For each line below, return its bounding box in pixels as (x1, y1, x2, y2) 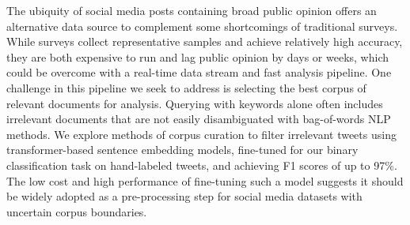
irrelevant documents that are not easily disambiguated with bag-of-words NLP (6, 111, 391, 127)
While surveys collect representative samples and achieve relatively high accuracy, (6, 33, 403, 50)
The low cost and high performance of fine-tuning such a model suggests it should (6, 172, 404, 189)
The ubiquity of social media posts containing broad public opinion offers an (6, 2, 377, 18)
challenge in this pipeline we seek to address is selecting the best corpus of (6, 79, 366, 96)
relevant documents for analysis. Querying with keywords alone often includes (6, 95, 383, 111)
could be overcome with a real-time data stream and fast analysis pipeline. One (6, 64, 392, 81)
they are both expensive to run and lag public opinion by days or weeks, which (6, 48, 389, 65)
